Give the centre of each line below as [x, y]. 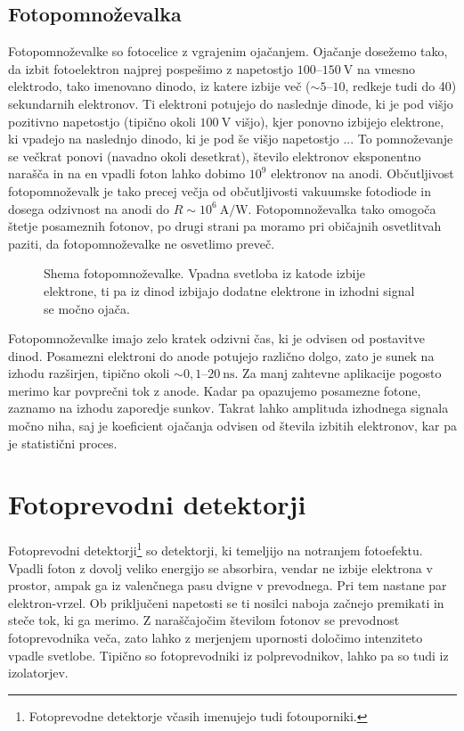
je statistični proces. [63, 443]
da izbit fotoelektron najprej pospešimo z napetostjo [151, 68]
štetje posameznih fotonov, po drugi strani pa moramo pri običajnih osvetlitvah [225, 226]
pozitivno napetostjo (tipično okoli [102, 121]
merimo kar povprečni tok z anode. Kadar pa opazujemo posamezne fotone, [215, 390]
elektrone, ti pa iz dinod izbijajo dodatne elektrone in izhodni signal [229, 290]
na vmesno [386, 68]
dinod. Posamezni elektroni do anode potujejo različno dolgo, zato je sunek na [221, 355]
